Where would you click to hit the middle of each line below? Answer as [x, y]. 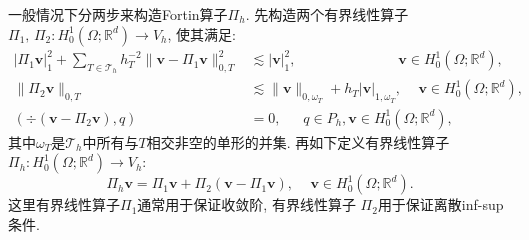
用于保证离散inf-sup [440, 204]
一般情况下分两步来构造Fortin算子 [118, 14]
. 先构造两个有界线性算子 [327, 14]
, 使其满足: [201, 33]
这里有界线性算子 [64, 204]
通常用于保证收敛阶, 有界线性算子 [246, 204]
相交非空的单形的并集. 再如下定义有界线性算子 [298, 141]
